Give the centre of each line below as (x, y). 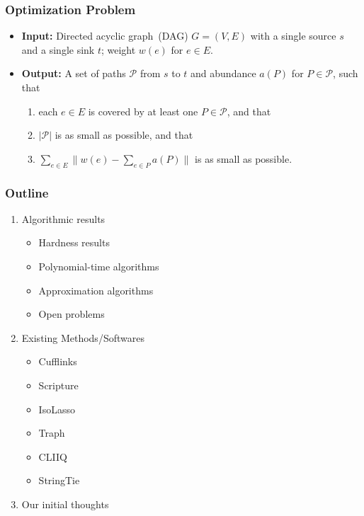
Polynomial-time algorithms (99, 266)
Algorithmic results (63, 218)
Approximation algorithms (96, 290)
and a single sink (58, 49)
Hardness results (74, 242)
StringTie (59, 480)
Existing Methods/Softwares (83, 337)
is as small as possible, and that (124, 135)
